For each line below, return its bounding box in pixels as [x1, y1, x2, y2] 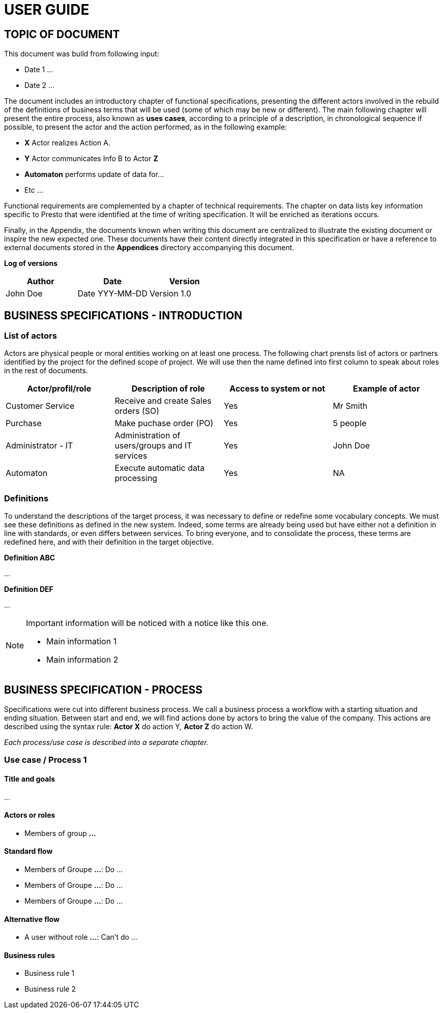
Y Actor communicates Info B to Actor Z [24, 154, 158, 163]
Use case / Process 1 [4, 755, 87, 765]
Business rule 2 [24, 985, 76, 994]
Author [26, 276, 54, 287]
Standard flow [4, 847, 53, 856]
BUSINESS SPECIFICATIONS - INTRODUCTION [4, 309, 243, 322]
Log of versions [4, 259, 58, 268]
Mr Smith [333, 401, 368, 411]
